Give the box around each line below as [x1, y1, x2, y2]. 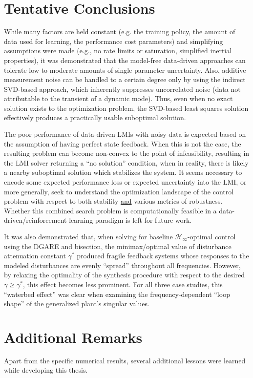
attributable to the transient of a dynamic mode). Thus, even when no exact [4, 93, 233, 104]
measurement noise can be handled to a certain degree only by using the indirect [4, 74, 246, 84]
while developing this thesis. [4, 365, 88, 375]
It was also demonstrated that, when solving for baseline [4, 231, 173, 241]
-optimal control [187, 231, 236, 241]
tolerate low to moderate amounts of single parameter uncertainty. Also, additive [4, 64, 246, 75]
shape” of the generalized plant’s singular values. [4, 298, 149, 309]
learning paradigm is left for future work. [69, 215, 192, 225]
